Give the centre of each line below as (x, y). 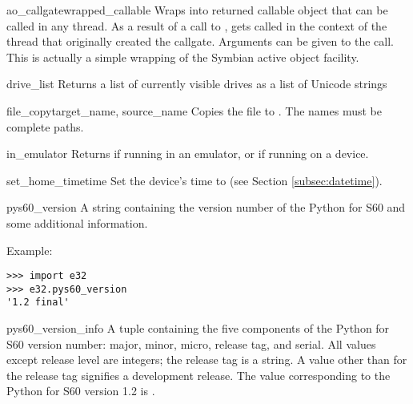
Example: (30, 250)
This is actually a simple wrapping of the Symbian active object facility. (183, 57)
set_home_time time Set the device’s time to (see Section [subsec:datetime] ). (194, 180)
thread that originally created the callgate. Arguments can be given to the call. (200, 41)
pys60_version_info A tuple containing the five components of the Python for (198, 328)
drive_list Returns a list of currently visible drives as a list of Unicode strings (197, 84)
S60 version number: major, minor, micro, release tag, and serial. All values (191, 343)
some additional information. (77, 222)
